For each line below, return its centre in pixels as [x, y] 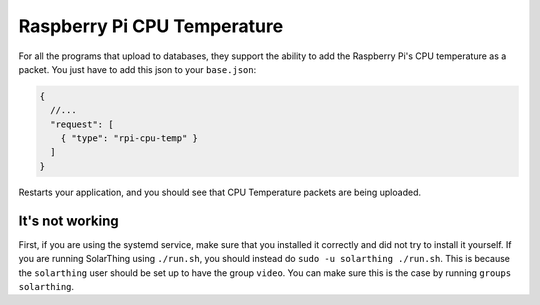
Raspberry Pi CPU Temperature [151, 26]
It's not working [68, 220]
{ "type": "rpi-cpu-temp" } [129, 138]
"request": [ [82, 124]
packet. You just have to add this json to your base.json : [137, 69]
